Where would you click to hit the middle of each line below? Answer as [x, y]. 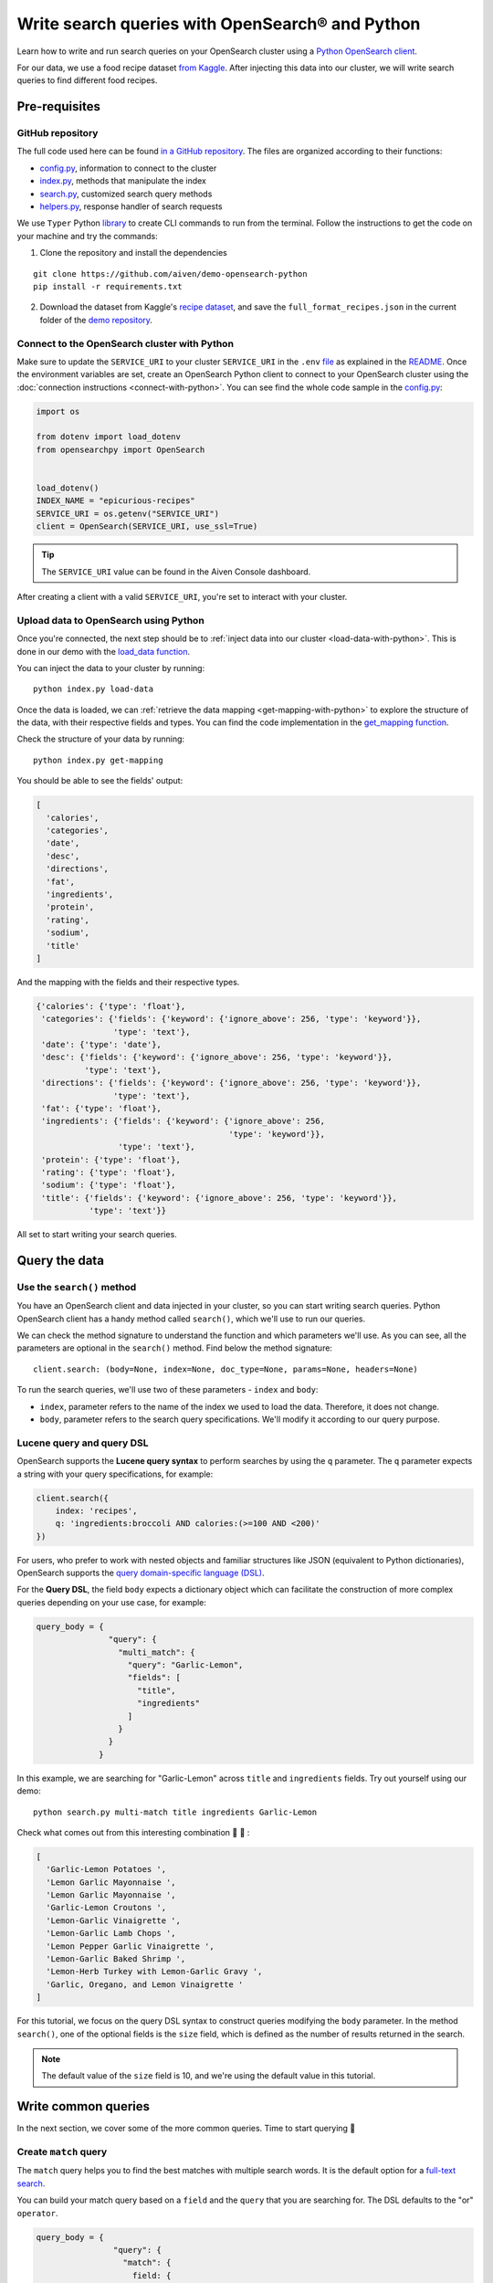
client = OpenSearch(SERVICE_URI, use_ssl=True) [147, 526]
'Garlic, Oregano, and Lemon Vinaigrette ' [145, 1984]
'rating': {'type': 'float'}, [109, 1172]
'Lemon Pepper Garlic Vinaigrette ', [130, 1946]
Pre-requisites [58, 106]
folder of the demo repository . [96, 320]
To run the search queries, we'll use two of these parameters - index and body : [168, 1390]
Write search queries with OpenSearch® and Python [219, 24]
